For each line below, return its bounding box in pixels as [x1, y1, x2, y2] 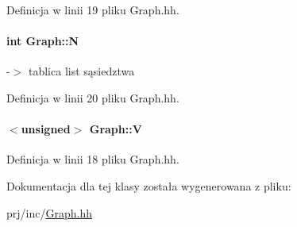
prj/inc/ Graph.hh [6, 204, 92, 221]
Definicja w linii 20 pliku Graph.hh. [6, 89, 179, 106]
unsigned [21, 121, 71, 137]
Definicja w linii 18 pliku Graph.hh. [6, 151, 179, 167]
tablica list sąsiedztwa [28, 63, 135, 79]
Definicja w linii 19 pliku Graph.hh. [6, 2, 179, 17]
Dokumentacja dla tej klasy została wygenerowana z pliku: [6, 177, 291, 194]
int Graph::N [6, 33, 79, 49]
